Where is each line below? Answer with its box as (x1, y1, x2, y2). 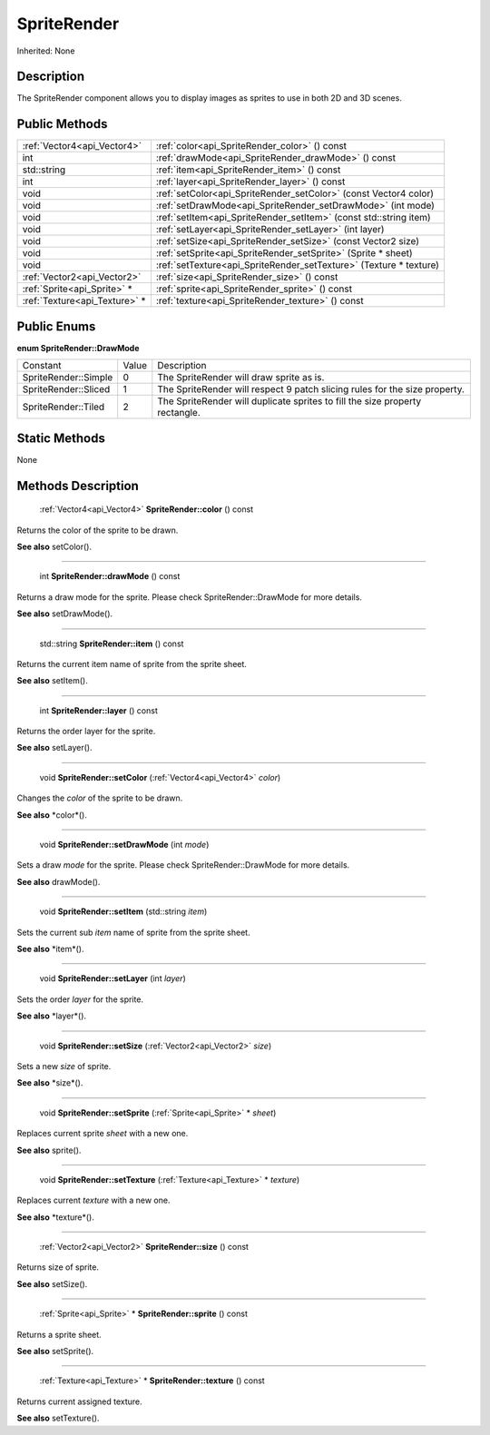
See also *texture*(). (16, 1212, 94, 1223)
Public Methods (16, 116, 108, 132)
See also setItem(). (16, 675, 88, 686)
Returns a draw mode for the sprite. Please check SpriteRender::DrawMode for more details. (16, 591, 363, 603)
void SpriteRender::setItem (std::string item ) (39, 906, 208, 917)
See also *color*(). (16, 809, 88, 821)
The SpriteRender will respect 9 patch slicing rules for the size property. (157, 383, 465, 396)
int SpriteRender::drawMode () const (39, 571, 181, 582)
